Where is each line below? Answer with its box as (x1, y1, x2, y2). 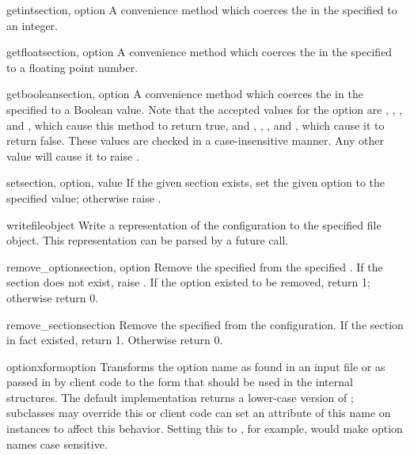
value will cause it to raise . (6, 147, 139, 164)
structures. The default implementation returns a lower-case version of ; (6, 389, 354, 405)
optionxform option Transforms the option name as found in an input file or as (6, 358, 385, 374)
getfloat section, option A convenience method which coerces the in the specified (6, 44, 393, 60)
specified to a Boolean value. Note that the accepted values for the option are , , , (6, 100, 403, 117)
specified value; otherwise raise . (6, 189, 161, 206)
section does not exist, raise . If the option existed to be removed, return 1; (6, 274, 370, 290)
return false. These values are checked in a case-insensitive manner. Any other (6, 132, 384, 149)
